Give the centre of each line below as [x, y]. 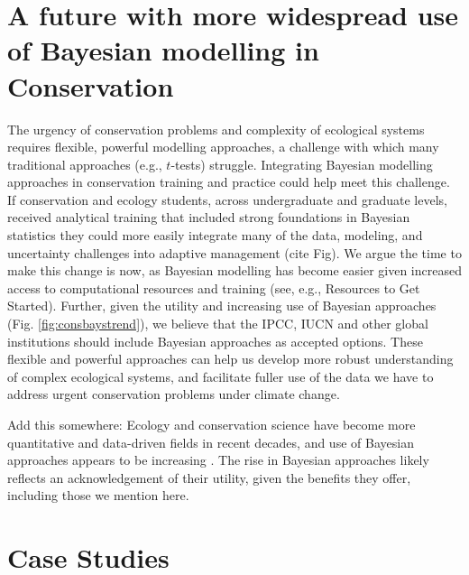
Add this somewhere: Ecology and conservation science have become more [212, 424]
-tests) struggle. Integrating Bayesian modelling [302, 164]
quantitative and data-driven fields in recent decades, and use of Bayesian [211, 442]
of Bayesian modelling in [163, 50]
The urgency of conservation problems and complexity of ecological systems [216, 129]
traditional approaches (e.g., [85, 164]
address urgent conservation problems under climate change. [174, 394]
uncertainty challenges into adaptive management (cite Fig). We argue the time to [234, 252]
